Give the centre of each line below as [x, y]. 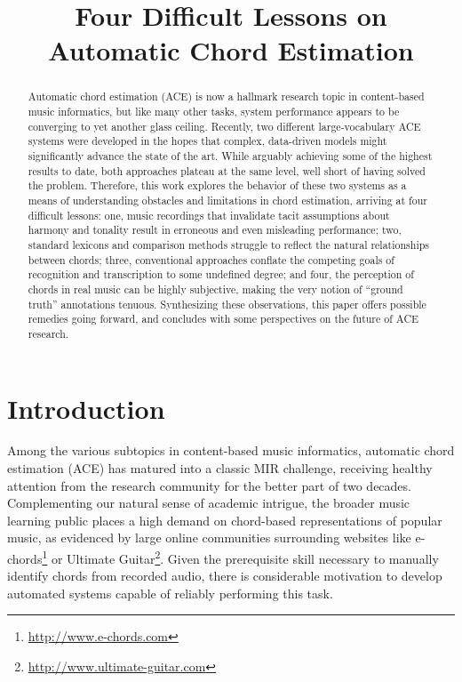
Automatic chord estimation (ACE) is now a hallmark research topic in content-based [226, 96]
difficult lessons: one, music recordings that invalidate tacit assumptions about [209, 215]
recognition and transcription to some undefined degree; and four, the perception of [221, 274]
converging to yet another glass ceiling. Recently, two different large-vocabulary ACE [224, 126]
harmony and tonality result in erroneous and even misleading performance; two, [215, 230]
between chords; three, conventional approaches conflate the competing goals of [211, 259]
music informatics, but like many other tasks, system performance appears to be [214, 112]
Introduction [86, 408]
